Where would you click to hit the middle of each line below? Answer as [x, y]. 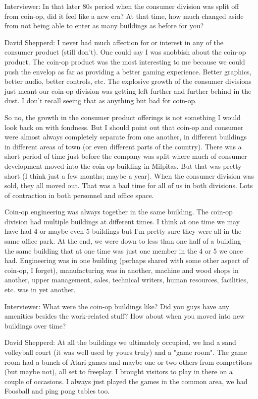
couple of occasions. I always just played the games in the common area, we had [126, 381]
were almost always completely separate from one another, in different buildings [126, 137]
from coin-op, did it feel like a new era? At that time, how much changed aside [124, 16]
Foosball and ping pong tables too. [57, 391]
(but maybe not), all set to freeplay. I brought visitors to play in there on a [119, 371]
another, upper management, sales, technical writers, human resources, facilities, [126, 280]
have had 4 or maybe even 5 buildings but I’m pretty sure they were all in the [123, 231]
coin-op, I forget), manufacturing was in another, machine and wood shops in [122, 270]
